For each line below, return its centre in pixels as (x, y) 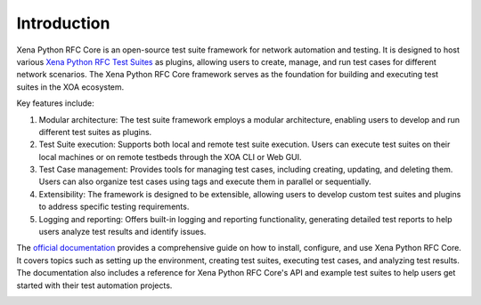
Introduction (63, 23)
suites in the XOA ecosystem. (70, 87)
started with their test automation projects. (94, 285)
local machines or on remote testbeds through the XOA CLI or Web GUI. (170, 157)
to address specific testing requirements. (114, 207)
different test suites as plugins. (95, 132)
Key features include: (55, 103)
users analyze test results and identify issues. (122, 232)
